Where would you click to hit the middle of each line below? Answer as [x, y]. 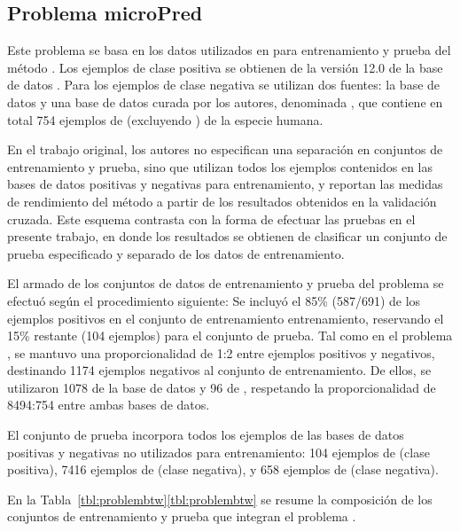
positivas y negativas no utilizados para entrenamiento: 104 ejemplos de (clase [218, 452]
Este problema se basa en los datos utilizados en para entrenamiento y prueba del [229, 50]
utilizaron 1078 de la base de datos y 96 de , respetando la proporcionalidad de [222, 387]
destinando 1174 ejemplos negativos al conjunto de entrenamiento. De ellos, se [219, 370]
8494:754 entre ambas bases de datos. [109, 405]
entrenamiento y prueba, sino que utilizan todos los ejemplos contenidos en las [220, 166]
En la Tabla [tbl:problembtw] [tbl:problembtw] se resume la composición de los [220, 499]
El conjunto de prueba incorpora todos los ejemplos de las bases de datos [206, 435]
